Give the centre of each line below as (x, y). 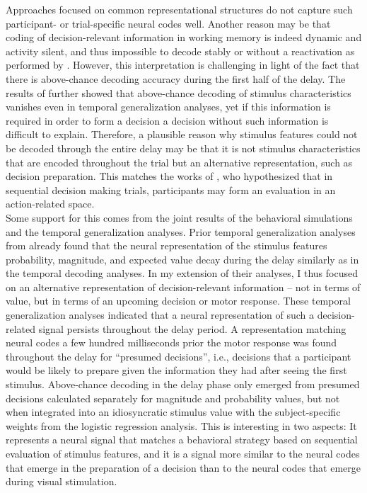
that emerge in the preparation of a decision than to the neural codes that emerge (183, 467)
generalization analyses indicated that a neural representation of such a (160, 315)
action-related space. (50, 204)
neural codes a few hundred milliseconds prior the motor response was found (171, 342)
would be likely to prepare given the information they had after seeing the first (176, 370)
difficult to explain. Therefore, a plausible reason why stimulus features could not (182, 134)
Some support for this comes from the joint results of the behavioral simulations (179, 217)
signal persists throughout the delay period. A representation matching (192, 328)
